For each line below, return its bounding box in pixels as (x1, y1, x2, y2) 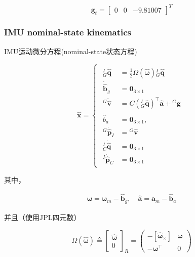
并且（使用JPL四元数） (4, 211, 81, 222)
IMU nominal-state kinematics (4, 26, 132, 38)
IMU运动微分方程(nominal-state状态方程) (4, 46, 137, 56)
